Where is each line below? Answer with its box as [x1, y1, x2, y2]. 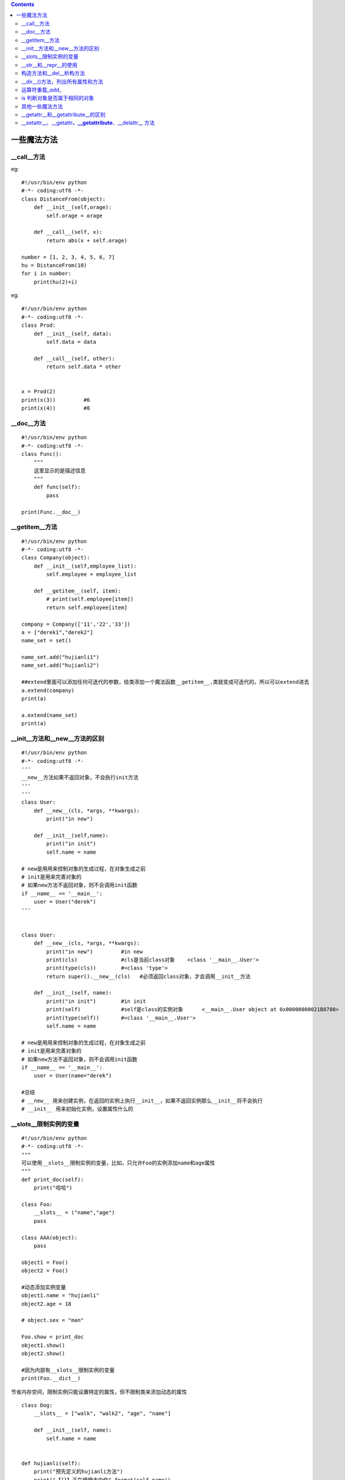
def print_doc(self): [21, 1176, 84, 1183]
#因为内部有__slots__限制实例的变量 [21, 1366, 115, 1373]
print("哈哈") [33, 1185, 73, 1191]
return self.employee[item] [46, 604, 128, 611]
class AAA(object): [21, 1234, 78, 1241]
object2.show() [21, 1350, 66, 1357]
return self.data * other [46, 363, 121, 370]
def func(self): [33, 484, 81, 491]
